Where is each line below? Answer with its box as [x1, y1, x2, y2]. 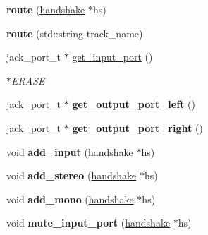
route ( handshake [6, 2, 85, 16]
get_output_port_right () [72, 120, 203, 135]
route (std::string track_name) [6, 25, 143, 40]
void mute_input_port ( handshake [6, 215, 171, 230]
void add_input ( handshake [6, 144, 133, 159]
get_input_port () [72, 49, 153, 64]
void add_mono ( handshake [6, 191, 134, 206]
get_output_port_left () [72, 97, 195, 112]
